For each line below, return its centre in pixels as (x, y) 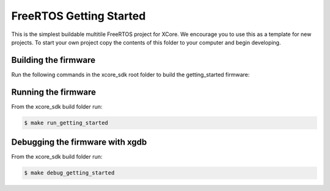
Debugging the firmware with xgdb (79, 142)
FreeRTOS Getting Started (79, 16)
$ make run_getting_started (66, 123)
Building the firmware (53, 60)
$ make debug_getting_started (69, 173)
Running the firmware (53, 92)
